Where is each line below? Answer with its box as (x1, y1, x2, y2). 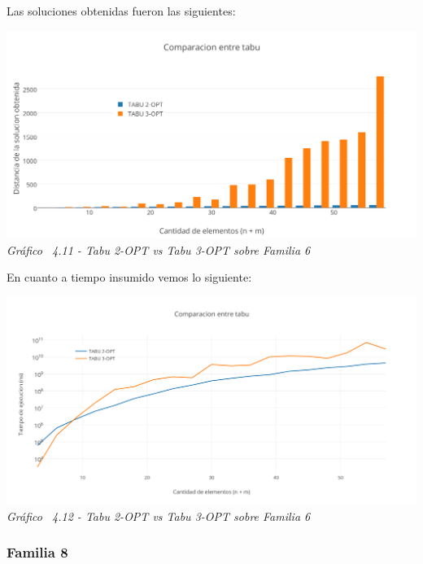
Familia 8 (7, 542, 68, 562)
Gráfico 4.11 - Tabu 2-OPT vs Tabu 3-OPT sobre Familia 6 (7, 241, 311, 258)
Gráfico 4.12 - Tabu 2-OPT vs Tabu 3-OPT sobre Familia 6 (7, 507, 311, 524)
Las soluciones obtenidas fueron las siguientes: (7, 2, 236, 19)
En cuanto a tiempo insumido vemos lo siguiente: (7, 269, 252, 286)
